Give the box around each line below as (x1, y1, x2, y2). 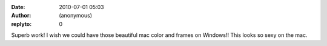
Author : (11, 12, 31, 19)
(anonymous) (59, 12, 93, 19)
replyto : (11, 20, 32, 27)
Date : (11, 4, 25, 10)
